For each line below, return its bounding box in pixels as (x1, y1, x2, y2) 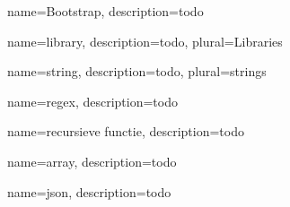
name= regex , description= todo (7, 91, 178, 110)
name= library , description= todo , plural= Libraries (7, 31, 283, 50)
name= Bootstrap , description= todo (7, 2, 204, 20)
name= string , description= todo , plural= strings (7, 62, 267, 81)
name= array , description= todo (7, 151, 177, 170)
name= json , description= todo (7, 182, 171, 201)
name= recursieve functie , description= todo (7, 122, 244, 141)
